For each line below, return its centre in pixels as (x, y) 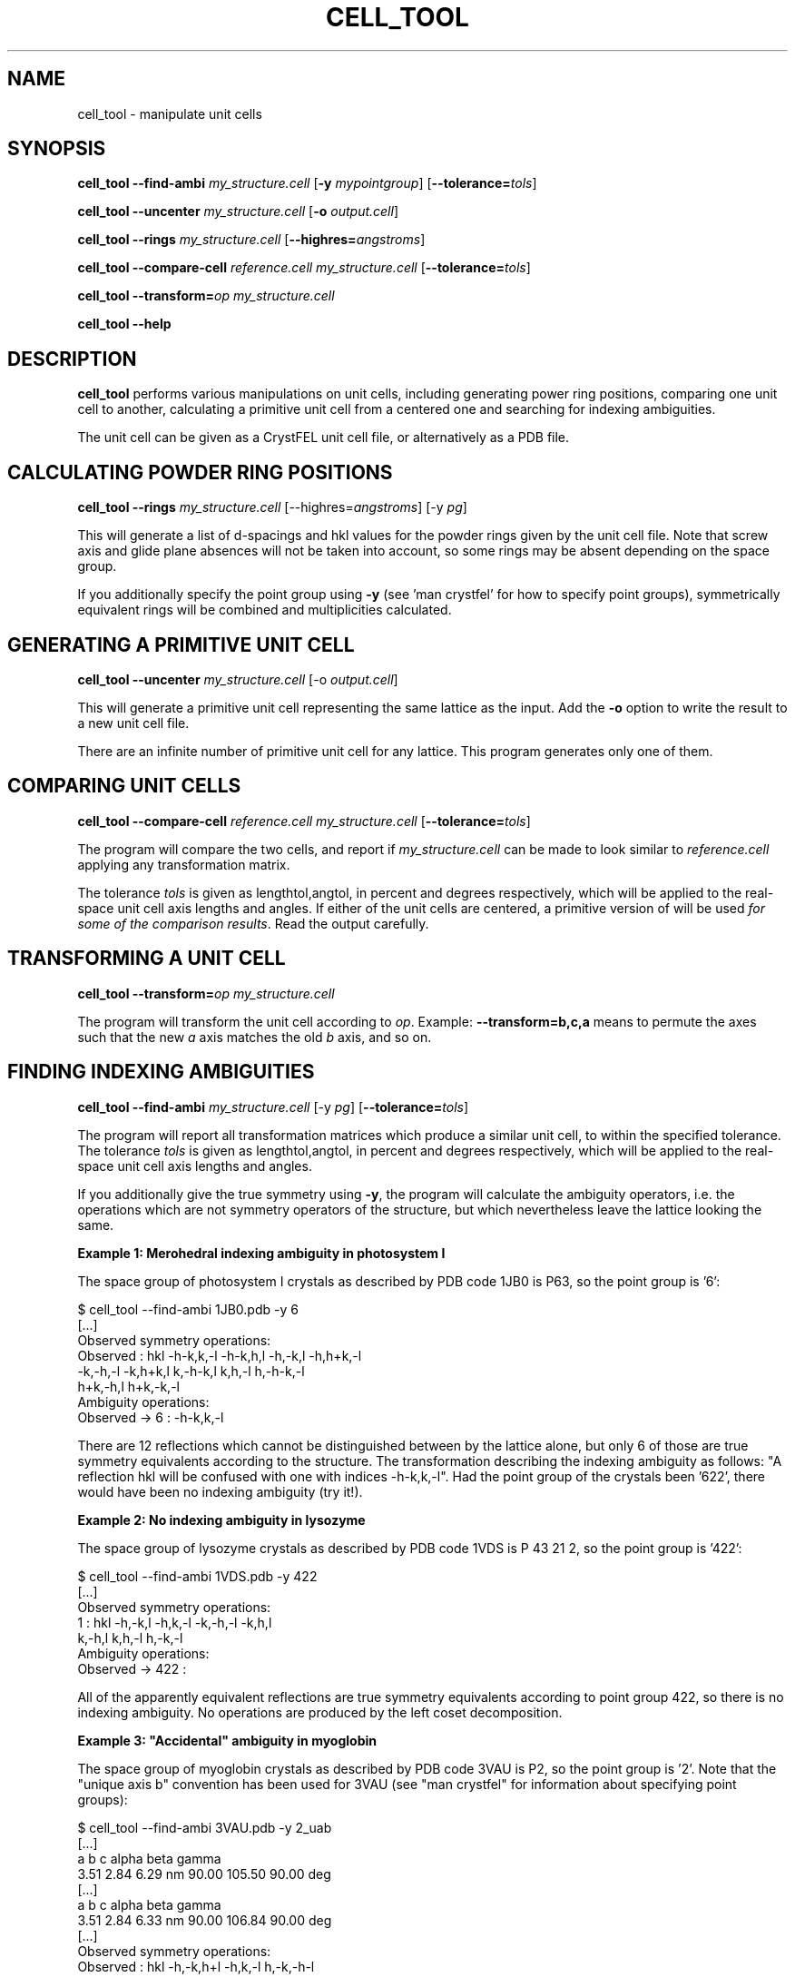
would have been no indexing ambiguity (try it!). (220, 1491)
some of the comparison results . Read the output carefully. (253, 923)
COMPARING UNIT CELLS (124, 786)
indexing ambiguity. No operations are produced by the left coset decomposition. (320, 1712)
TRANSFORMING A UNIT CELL (147, 959)
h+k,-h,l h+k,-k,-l (128, 1386)
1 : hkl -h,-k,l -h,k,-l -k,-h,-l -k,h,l (175, 1622)
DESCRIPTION (72, 359)
